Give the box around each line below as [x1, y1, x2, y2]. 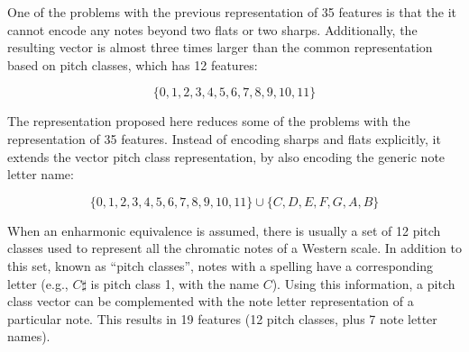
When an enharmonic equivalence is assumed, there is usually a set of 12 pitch [7, 221, 441, 239]
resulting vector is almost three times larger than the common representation [7, 38, 433, 57]
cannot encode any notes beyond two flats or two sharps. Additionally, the [7, 20, 418, 39]
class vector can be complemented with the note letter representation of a [7, 292, 414, 311]
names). [7, 327, 51, 346]
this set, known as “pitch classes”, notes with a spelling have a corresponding [7, 256, 434, 275]
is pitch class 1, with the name [90, 274, 259, 293]
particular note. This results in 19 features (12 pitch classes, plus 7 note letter [7, 309, 437, 328]
